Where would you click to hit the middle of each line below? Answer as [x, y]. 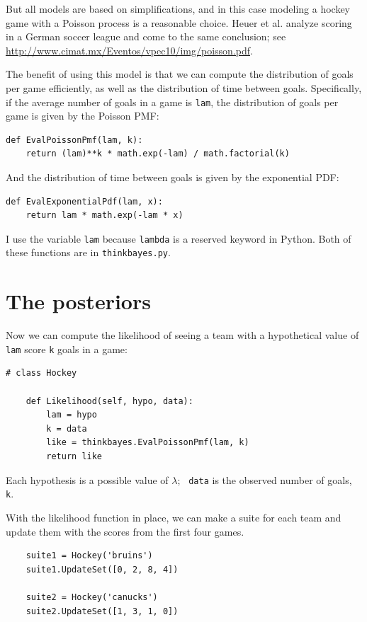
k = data [67, 428]
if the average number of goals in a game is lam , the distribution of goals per [172, 102]
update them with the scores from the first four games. [125, 531]
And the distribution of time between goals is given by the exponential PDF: [173, 177]
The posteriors [78, 301]
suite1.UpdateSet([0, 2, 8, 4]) [102, 569]
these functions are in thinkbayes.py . [88, 252]
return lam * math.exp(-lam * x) [105, 215]
